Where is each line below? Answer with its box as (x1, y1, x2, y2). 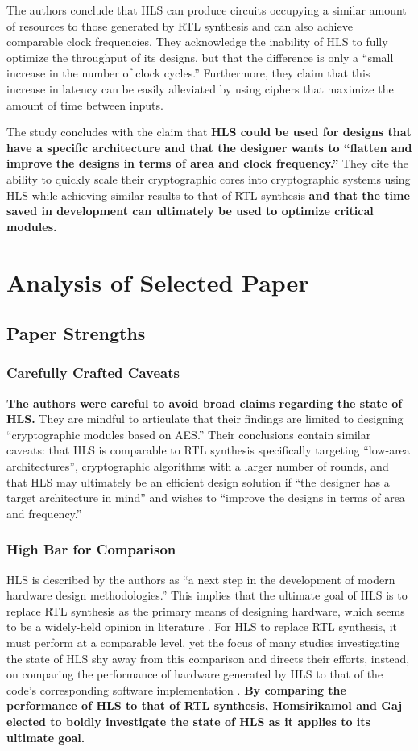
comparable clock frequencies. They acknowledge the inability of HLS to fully (6, 33, 388, 50)
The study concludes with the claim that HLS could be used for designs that (6, 123, 412, 140)
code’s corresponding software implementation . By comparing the (6, 681, 346, 698)
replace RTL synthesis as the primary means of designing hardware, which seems (6, 602, 405, 619)
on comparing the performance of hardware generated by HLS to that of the (6, 666, 383, 683)
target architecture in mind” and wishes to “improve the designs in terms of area (6, 489, 405, 506)
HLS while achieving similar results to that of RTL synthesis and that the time (6, 186, 410, 203)
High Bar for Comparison (6, 539, 176, 559)
